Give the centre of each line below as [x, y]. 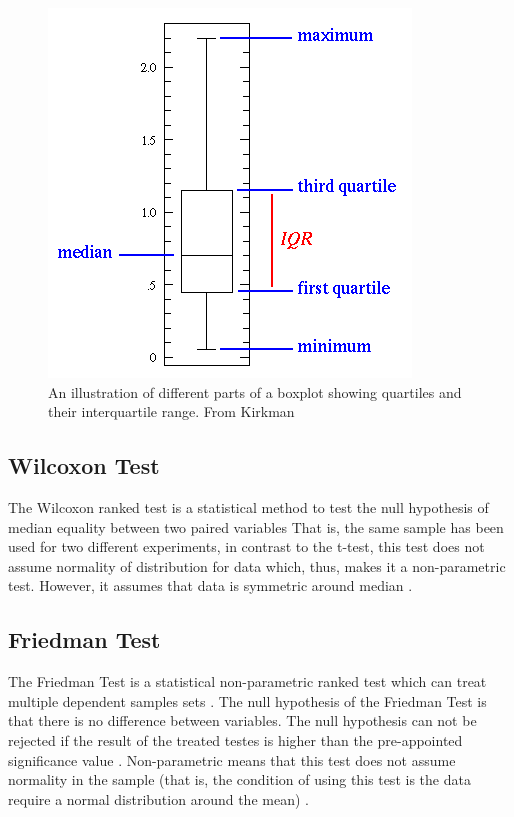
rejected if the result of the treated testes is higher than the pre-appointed [235, 739]
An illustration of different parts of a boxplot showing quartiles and [255, 391]
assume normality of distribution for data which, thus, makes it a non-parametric [257, 565]
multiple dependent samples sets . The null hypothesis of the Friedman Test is [247, 700]
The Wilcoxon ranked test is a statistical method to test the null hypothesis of [248, 506]
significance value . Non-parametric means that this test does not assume [232, 759]
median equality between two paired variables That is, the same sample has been [256, 526]
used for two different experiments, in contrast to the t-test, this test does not [246, 546]
